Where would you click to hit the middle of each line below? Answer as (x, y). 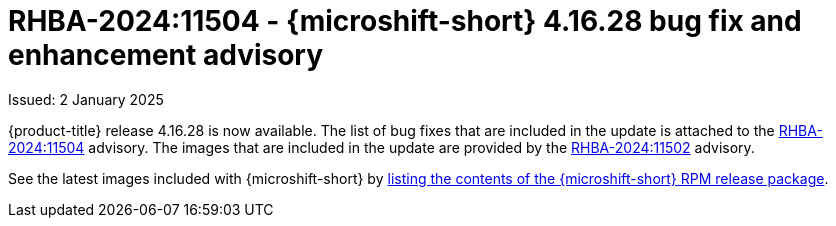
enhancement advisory (166, 55)
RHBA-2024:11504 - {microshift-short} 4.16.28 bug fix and (405, 21)
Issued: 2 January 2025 (86, 99)
